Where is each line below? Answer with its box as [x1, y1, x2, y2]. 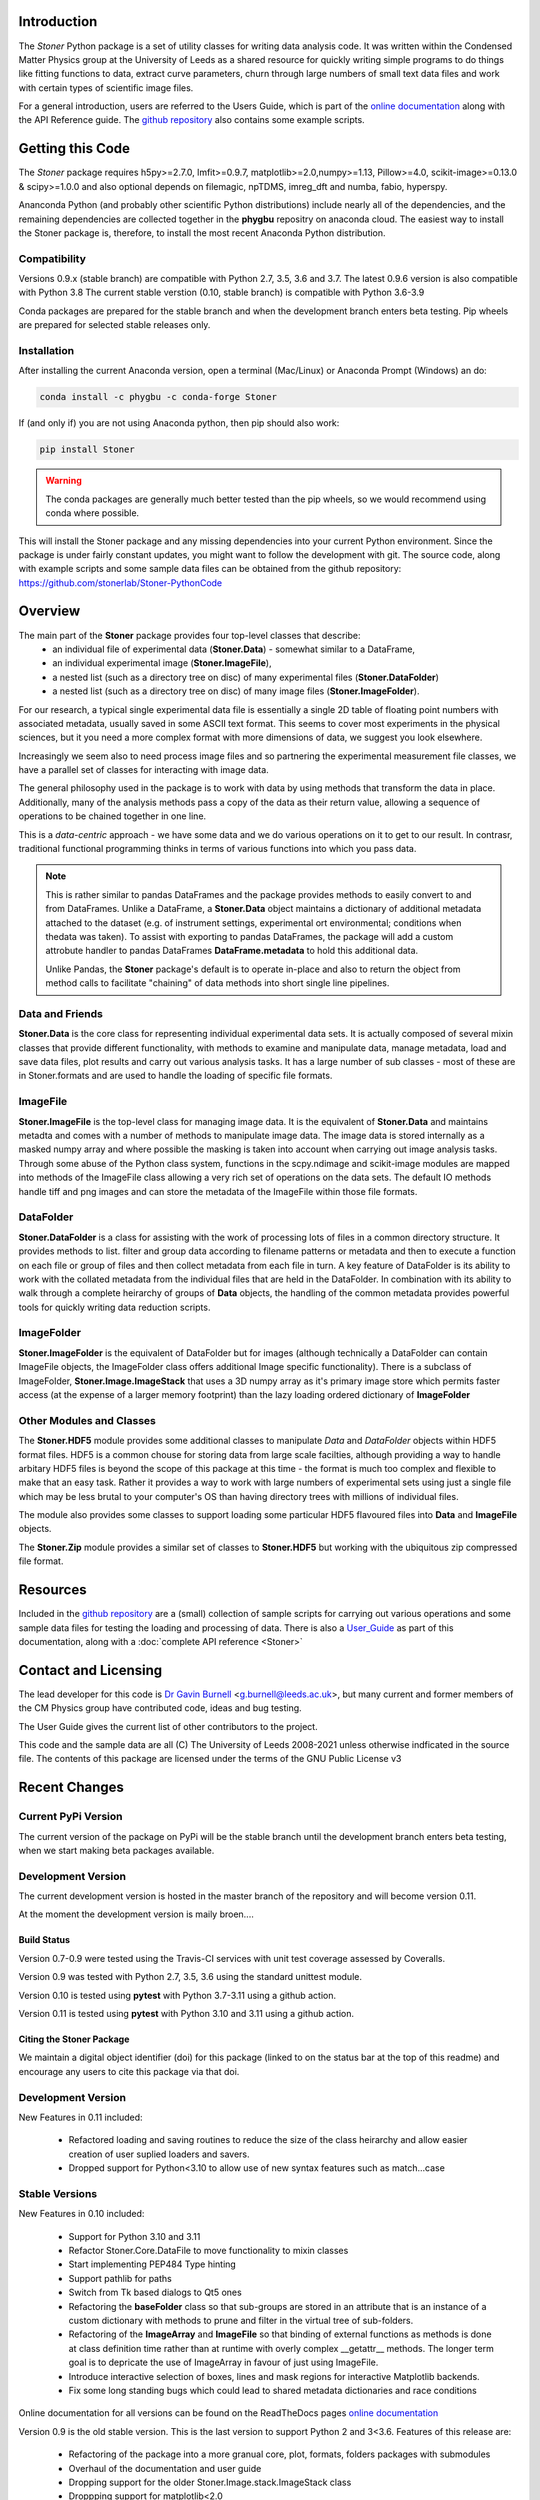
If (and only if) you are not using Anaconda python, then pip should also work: [18, 417, 340, 429]
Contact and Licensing [18, 1661, 163, 1679]
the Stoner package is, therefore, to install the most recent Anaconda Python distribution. [18, 226, 386, 239]
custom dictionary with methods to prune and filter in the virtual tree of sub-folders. [68, 2315, 414, 2327]
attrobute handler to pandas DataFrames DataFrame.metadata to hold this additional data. [45, 945, 419, 957]
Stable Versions [18, 2186, 98, 2200]
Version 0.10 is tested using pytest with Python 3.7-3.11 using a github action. [18, 1989, 337, 2001]
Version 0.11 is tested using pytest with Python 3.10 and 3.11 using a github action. [18, 2008, 355, 2020]
